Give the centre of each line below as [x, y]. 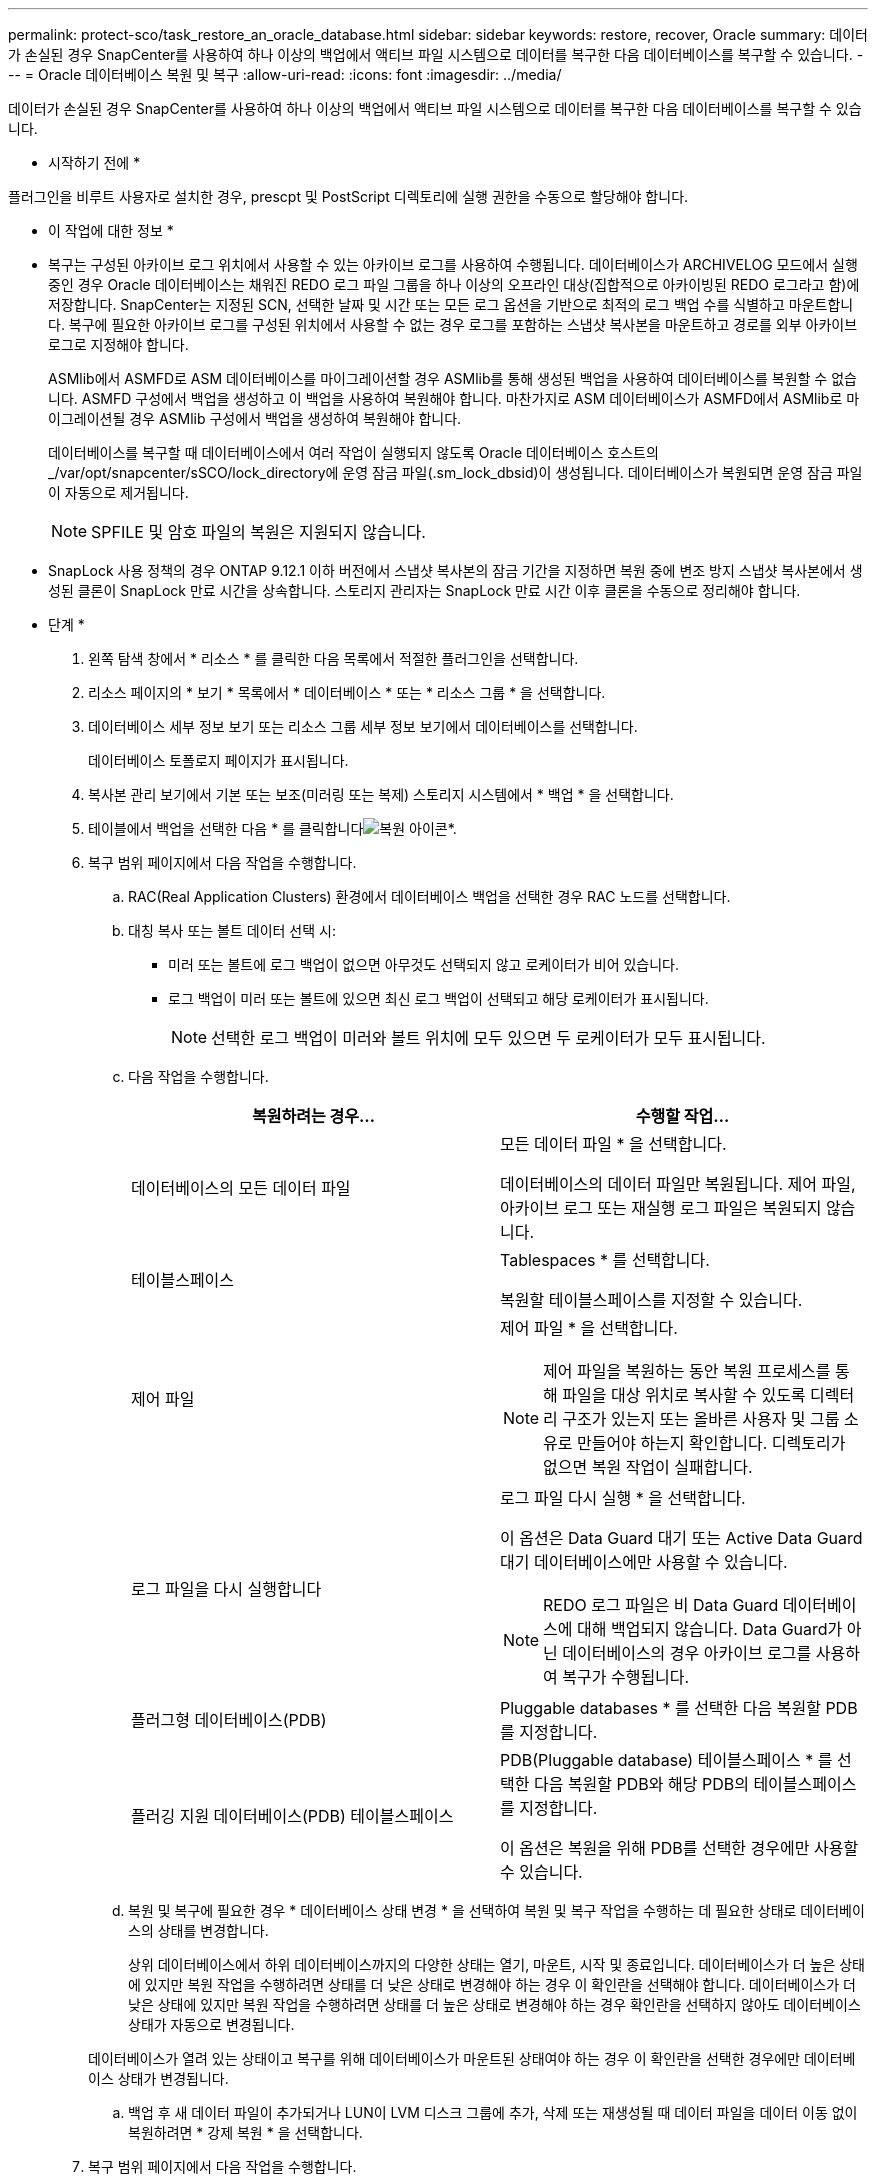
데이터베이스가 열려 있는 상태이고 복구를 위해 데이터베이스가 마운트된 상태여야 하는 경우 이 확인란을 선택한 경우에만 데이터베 [472, 2058]
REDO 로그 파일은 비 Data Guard [661, 1605]
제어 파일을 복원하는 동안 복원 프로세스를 [687, 1371]
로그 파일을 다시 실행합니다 [226, 1589]
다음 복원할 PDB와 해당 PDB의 [641, 1784]
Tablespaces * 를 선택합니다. [605, 1260]
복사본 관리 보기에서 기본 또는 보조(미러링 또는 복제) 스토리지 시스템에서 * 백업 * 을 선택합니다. [381, 794]
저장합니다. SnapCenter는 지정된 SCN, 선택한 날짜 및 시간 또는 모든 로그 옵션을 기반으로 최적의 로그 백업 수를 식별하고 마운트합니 [451, 304]
